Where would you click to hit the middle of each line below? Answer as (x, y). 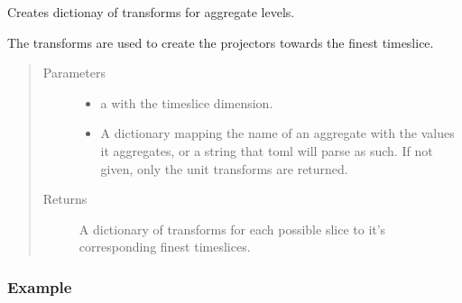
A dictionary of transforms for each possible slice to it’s (232, 229)
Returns (65, 199)
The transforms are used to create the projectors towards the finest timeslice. (221, 42)
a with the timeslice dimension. (187, 102)
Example (40, 286)
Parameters (74, 73)
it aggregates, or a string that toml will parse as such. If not (267, 150)
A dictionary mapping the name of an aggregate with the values (277, 133)
